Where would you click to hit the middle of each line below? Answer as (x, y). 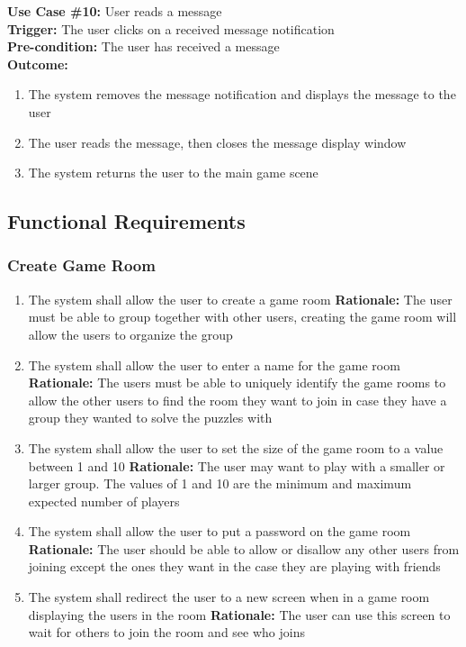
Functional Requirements (126, 221)
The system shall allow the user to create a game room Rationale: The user (240, 299)
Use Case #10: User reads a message (115, 11)
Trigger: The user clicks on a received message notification (171, 28)
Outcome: (38, 64)
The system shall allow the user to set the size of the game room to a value (236, 447)
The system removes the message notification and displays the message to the (242, 94)
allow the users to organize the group (130, 334)
